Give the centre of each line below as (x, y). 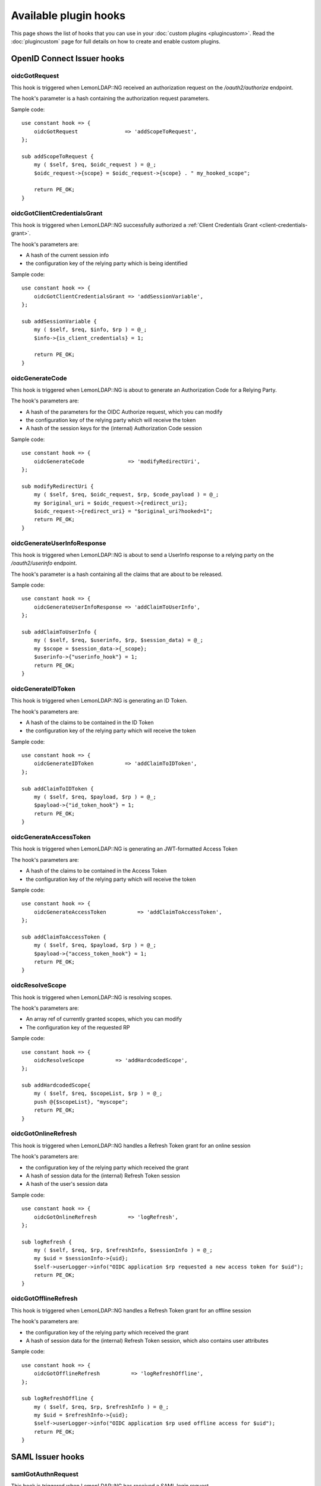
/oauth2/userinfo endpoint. (44, 563)
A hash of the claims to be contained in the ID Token (90, 722)
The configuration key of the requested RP (78, 1027)
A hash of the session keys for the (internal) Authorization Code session (114, 429)
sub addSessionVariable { (59, 321)
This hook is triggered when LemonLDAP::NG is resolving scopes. (92, 997)
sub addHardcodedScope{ (56, 1085)
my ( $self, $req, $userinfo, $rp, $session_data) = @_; (118, 640)
